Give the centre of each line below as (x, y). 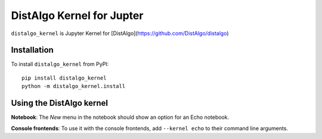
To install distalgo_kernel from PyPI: (60, 64)
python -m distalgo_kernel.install (74, 86)
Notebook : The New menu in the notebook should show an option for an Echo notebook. (120, 117)
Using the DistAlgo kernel (60, 103)
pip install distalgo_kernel (64, 78)
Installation (32, 50)
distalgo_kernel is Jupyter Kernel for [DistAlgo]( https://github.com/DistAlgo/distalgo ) (120, 33)
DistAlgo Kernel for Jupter (77, 15)
